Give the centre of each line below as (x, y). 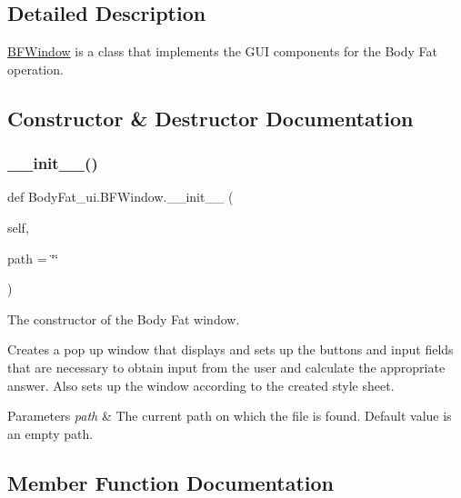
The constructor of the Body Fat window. (124, 319)
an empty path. (50, 433)
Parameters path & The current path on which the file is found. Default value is (230, 416)
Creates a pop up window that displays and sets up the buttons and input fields (230, 349)
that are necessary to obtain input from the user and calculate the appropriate (226, 367)
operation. (35, 69)
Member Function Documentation (171, 482)
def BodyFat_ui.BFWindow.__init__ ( (120, 197)
